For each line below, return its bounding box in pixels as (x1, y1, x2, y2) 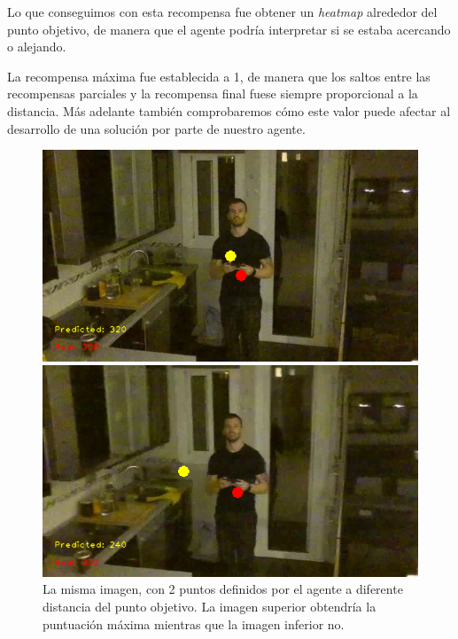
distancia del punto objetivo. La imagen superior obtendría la (43, 596, 376, 615)
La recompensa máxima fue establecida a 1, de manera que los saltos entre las (7, 66, 431, 85)
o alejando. (7, 37, 66, 56)
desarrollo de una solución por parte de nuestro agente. (7, 119, 306, 137)
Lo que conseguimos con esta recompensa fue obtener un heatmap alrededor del (7, 3, 438, 20)
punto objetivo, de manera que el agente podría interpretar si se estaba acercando (7, 19, 451, 38)
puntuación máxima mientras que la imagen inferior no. (43, 614, 345, 633)
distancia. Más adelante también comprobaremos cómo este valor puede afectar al (7, 101, 451, 120)
